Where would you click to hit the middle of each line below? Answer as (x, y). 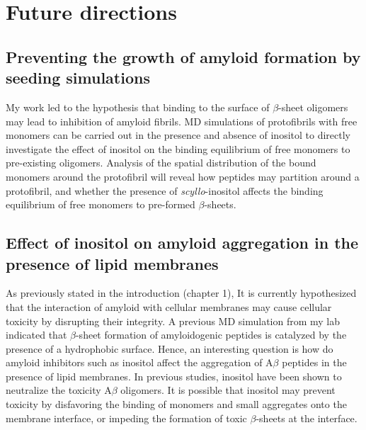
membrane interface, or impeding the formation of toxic (126, 418)
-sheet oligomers (313, 107)
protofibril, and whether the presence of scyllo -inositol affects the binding (165, 190)
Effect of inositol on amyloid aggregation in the (182, 243)
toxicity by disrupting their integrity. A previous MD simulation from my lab (173, 321)
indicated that (36, 335)
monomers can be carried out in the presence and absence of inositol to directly (178, 135)
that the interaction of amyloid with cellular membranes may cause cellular (169, 306)
